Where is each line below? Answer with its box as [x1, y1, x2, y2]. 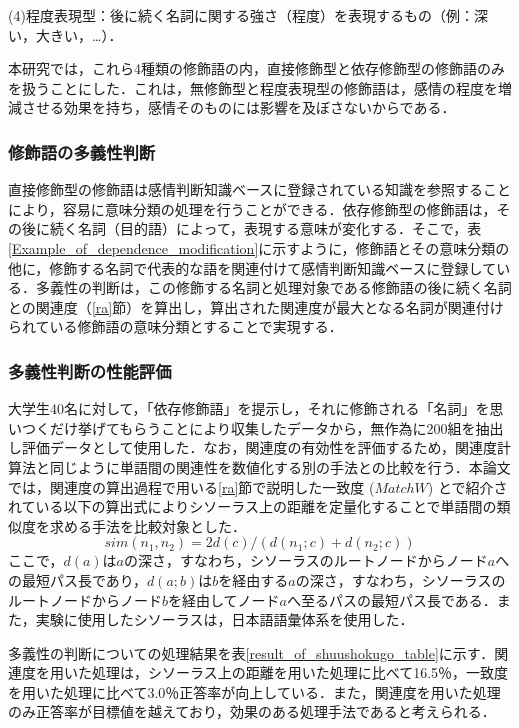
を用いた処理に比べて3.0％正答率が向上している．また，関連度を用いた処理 [8, 681, 501, 702]
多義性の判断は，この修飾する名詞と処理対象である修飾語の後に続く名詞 [35, 277, 512, 298]
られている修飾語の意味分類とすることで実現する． [8, 316, 343, 337]
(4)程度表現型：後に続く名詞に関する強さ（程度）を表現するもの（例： [8, 5, 474, 25]
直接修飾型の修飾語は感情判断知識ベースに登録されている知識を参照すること [8, 179, 511, 200]
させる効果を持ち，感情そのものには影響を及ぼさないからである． [21, 97, 456, 118]
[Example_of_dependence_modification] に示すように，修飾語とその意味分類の [8, 237, 510, 258]
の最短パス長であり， [8, 569, 147, 590]
